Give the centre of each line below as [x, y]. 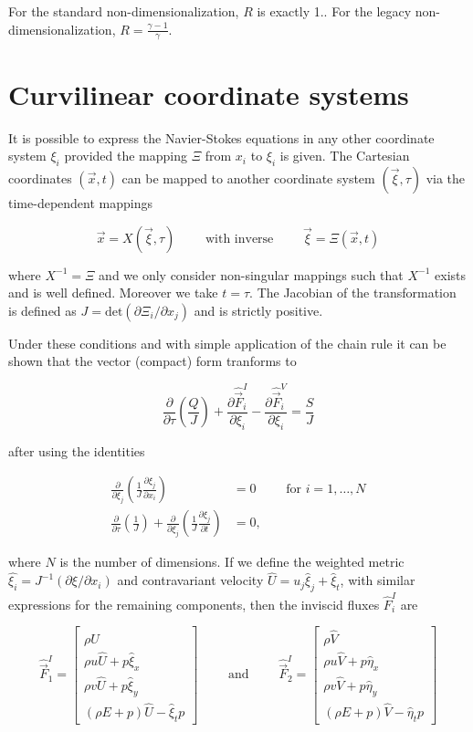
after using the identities [77, 450]
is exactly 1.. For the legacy [334, 11]
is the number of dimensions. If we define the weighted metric [232, 562]
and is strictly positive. [258, 310]
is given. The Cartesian [345, 156]
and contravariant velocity [190, 580]
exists [450, 274]
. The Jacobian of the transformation [353, 293]
